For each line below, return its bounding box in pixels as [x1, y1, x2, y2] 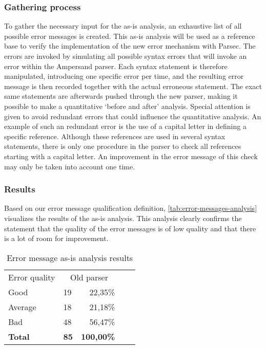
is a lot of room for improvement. [4, 233, 109, 244]
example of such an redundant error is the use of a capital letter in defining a [4, 121, 247, 132]
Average [8, 300, 36, 313]
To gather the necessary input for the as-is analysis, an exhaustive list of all [4, 20, 242, 31]
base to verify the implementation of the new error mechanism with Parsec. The [4, 40, 256, 51]
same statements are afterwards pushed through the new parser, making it [4, 91, 238, 101]
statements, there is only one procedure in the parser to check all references [4, 141, 241, 151]
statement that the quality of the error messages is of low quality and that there [4, 223, 256, 233]
